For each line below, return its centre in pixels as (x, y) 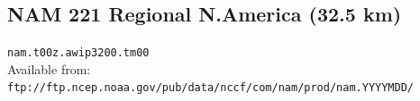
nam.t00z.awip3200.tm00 (78, 53)
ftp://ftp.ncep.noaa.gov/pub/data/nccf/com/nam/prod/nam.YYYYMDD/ (211, 88)
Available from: (49, 68)
